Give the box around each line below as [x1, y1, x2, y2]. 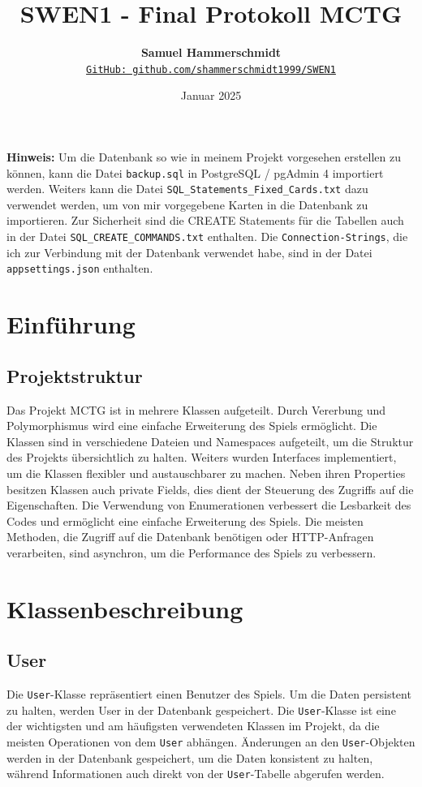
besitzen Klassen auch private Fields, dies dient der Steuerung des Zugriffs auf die [6, 480, 414, 497]
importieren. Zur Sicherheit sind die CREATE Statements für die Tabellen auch [6, 212, 404, 229]
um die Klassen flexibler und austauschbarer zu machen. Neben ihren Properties [6, 464, 406, 481]
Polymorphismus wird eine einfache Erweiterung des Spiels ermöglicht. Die [6, 417, 377, 434]
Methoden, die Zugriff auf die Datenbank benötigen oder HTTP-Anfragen [6, 528, 374, 545]
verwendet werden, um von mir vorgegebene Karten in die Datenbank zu [6, 196, 368, 213]
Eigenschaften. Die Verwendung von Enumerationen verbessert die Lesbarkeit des [6, 497, 411, 514]
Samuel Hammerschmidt [140, 44, 282, 61]
